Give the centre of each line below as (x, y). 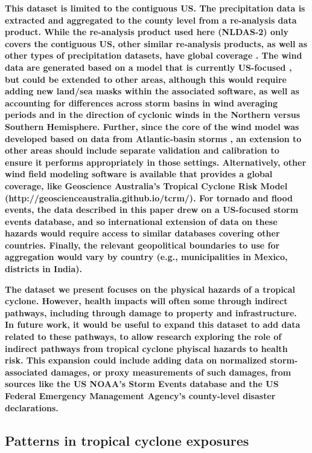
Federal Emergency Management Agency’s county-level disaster (140, 396)
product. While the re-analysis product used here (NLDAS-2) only (147, 32)
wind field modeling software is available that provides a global (139, 174)
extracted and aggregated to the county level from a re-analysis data (151, 20)
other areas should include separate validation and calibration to (142, 150)
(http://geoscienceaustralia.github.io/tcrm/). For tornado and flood (149, 197)
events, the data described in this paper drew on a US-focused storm (152, 210)
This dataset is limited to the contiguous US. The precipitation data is (155, 8)
